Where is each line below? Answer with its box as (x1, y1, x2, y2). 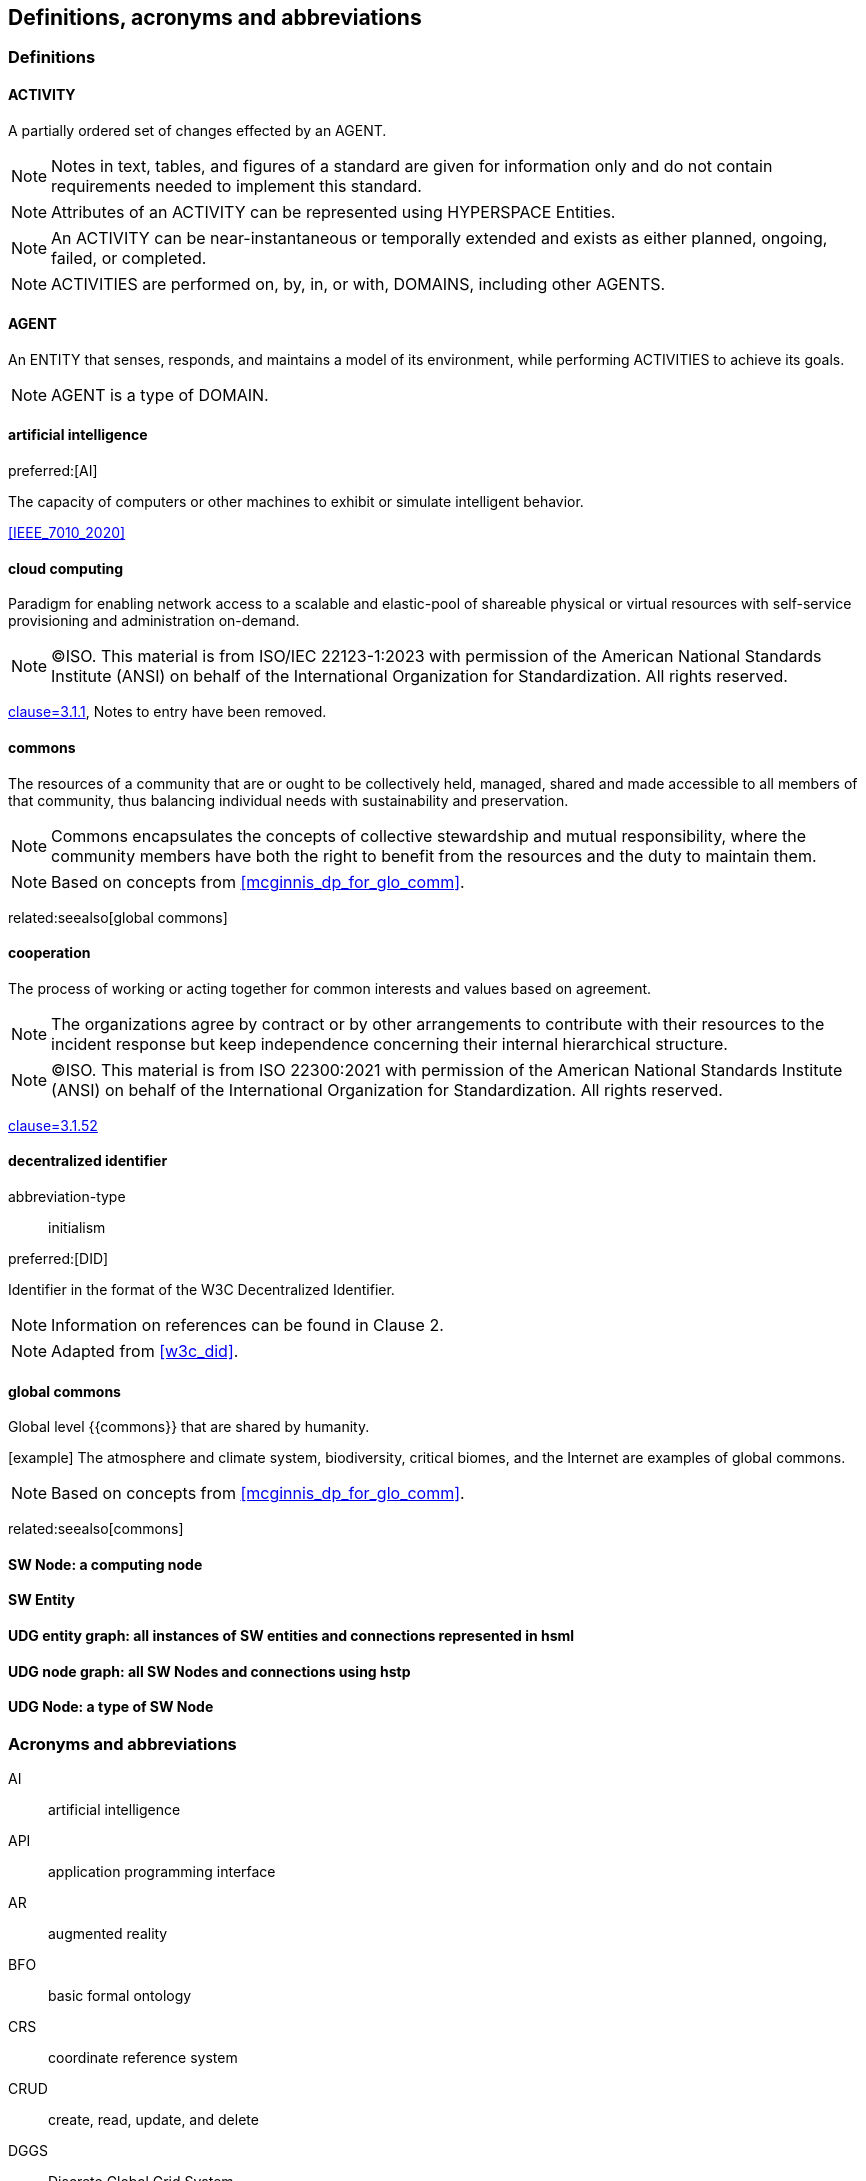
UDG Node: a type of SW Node (8, 1698, 214, 1716)
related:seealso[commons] (8, 1520, 184, 1538)
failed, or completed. (51, 247, 207, 268)
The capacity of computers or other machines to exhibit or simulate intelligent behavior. (8, 493, 584, 511)
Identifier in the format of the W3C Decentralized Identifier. (8, 1280, 395, 1298)
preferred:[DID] (8, 1249, 109, 1267)
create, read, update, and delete (48, 2111, 259, 2129)
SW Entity (8, 1591, 76, 1609)
